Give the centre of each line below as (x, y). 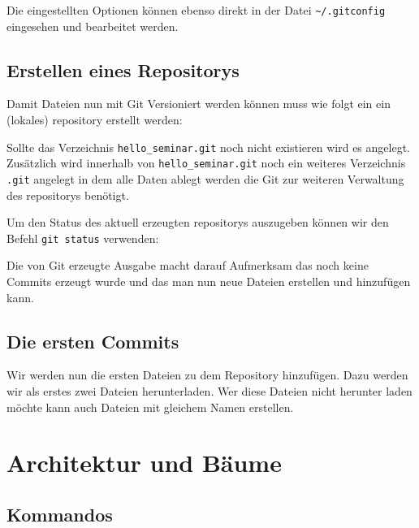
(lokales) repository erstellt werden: (95, 120)
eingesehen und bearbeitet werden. (93, 26)
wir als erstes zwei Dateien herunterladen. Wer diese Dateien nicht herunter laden (209, 391)
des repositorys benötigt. (68, 195)
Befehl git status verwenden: (83, 238)
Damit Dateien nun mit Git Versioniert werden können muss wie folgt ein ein (199, 104)
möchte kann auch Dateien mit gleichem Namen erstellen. (150, 407)
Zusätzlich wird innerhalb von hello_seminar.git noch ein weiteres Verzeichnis (206, 163)
